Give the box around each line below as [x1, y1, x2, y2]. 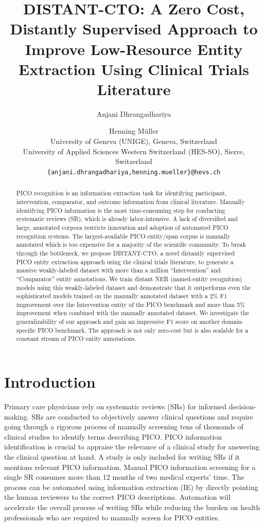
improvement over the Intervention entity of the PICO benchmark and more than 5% [16, 300, 245, 309]
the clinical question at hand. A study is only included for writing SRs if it [4, 451, 240, 462]
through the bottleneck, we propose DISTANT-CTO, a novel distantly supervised [16, 248, 235, 257]
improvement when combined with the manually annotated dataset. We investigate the [16, 309, 249, 317]
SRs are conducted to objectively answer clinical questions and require [31, 411, 254, 422]
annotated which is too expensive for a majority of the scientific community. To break [16, 240, 246, 249]
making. [4, 411, 29, 422]
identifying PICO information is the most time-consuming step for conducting [16, 206, 225, 214]
